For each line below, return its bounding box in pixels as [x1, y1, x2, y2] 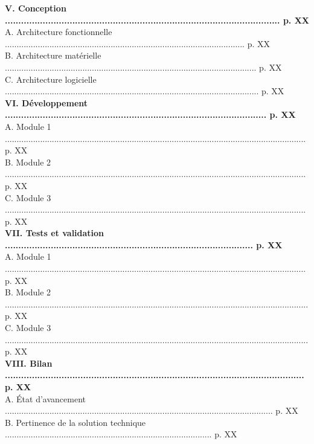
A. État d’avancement [5, 392, 86, 405]
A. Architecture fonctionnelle [5, 25, 112, 38]
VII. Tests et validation [5, 227, 104, 239]
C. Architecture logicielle [5, 72, 97, 85]
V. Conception [5, 2, 66, 14]
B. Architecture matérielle [5, 49, 101, 62]
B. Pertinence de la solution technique [5, 416, 146, 428]
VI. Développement [5, 96, 88, 109]
